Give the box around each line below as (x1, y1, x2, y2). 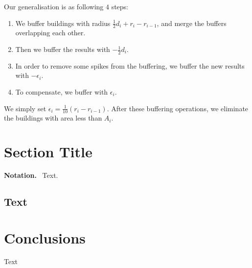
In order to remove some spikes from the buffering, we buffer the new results (15, 60, 245, 71)
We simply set (4, 103, 46, 113)
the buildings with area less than (4, 113, 102, 123)
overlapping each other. (15, 27, 86, 38)
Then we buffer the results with (15, 44, 110, 54)
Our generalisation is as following (4, 1, 104, 11)
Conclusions (4, 227, 86, 247)
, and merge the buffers (157, 18, 227, 28)
